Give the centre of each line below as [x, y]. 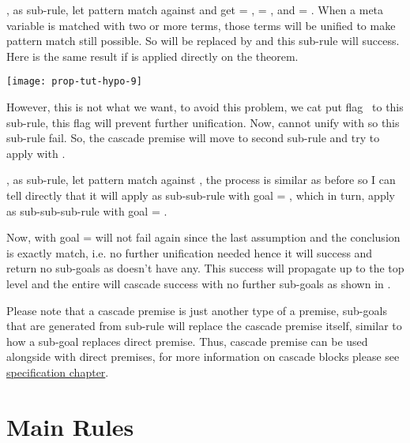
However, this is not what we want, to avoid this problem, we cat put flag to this [205, 107]
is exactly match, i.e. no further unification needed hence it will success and [190, 252]
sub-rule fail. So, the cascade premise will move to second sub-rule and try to [193, 138]
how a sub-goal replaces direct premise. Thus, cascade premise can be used [187, 341]
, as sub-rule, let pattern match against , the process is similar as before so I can [201, 180]
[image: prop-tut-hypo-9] [74, 82]
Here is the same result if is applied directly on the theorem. [152, 56]
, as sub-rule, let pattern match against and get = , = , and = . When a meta [195, 9]
